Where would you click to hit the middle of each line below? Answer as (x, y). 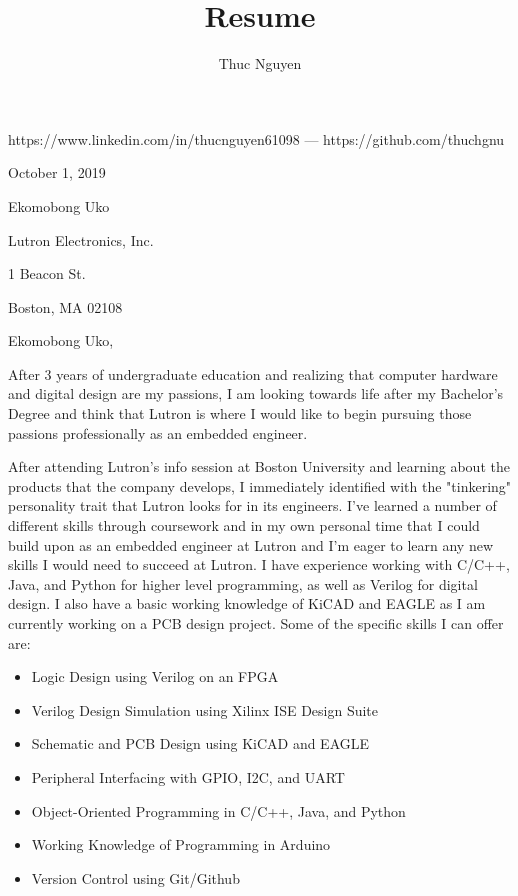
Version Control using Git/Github (135, 877)
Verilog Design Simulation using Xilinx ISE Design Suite (205, 709)
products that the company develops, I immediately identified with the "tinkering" (260, 485)
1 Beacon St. (47, 273)
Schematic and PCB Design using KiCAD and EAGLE (200, 743)
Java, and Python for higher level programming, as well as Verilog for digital (243, 583)
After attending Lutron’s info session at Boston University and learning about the (259, 466)
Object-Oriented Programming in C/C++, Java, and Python (218, 810)
